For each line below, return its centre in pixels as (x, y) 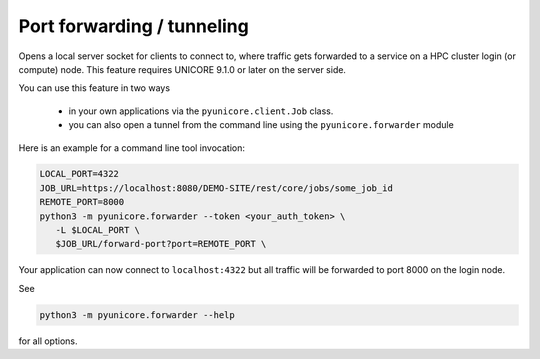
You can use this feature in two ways (94, 88)
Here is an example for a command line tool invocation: (131, 147)
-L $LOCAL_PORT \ (97, 230)
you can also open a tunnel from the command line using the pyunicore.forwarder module (261, 125)
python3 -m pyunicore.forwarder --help (137, 314)
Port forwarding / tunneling (133, 26)
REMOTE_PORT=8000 (82, 202)
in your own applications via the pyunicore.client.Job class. (201, 111)
